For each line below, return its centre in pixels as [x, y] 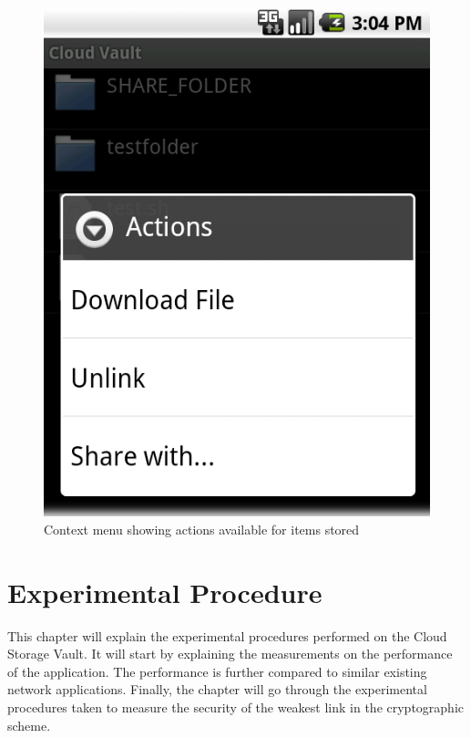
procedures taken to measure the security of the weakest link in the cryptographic [236, 707]
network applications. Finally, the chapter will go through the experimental [217, 689]
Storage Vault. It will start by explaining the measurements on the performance [230, 654]
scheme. [29, 725]
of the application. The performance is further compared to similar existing [217, 671]
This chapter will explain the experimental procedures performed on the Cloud [227, 635]
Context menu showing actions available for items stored [202, 529]
